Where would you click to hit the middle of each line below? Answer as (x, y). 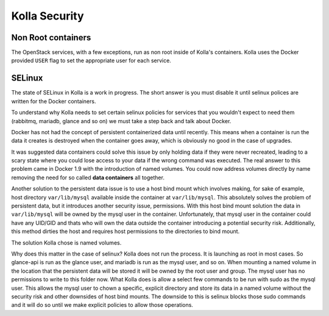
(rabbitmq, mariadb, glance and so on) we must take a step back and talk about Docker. (121, 121)
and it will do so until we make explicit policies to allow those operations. (102, 305)
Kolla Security (48, 16)
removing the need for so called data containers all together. (88, 178)
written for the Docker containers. (54, 101)
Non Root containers (51, 38)
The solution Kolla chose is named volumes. (66, 242)
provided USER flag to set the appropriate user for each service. (91, 60)
